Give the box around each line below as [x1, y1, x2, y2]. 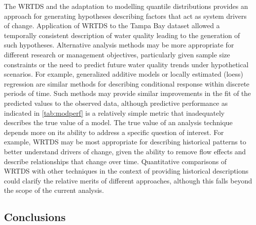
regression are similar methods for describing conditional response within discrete [4, 78, 250, 89]
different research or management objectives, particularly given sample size [4, 49, 230, 59]
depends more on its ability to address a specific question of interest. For [4, 127, 224, 137]
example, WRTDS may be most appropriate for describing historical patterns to [4, 136, 246, 147]
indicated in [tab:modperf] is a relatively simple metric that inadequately [4, 107, 225, 118]
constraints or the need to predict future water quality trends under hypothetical [4, 59, 249, 69]
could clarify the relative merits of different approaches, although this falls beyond [4, 175, 252, 185]
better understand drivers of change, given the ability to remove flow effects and [4, 146, 246, 156]
